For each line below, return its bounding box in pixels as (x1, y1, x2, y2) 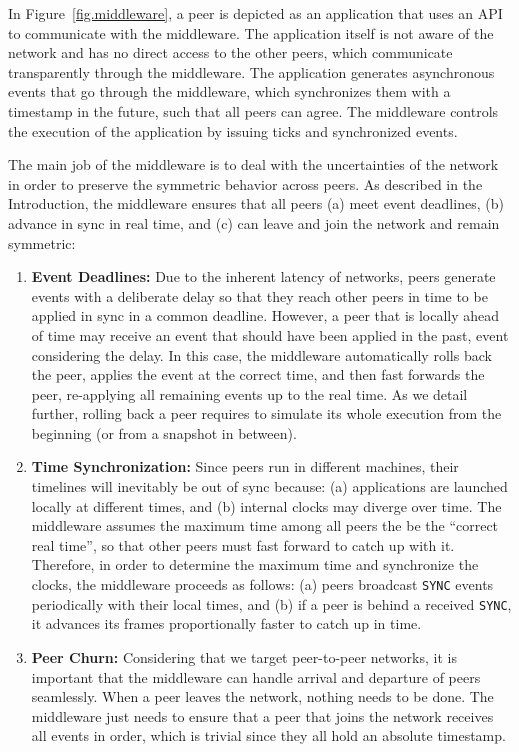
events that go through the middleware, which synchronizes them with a (8, 81, 451, 102)
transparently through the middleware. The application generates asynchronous (8, 61, 495, 82)
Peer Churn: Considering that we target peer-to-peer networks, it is (31, 646, 457, 667)
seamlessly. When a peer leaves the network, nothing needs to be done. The (31, 686, 494, 707)
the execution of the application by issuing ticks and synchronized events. (8, 120, 458, 141)
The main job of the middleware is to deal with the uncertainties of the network (8, 154, 499, 175)
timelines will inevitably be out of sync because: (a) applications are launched (31, 476, 508, 497)
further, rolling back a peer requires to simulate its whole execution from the (31, 403, 502, 424)
